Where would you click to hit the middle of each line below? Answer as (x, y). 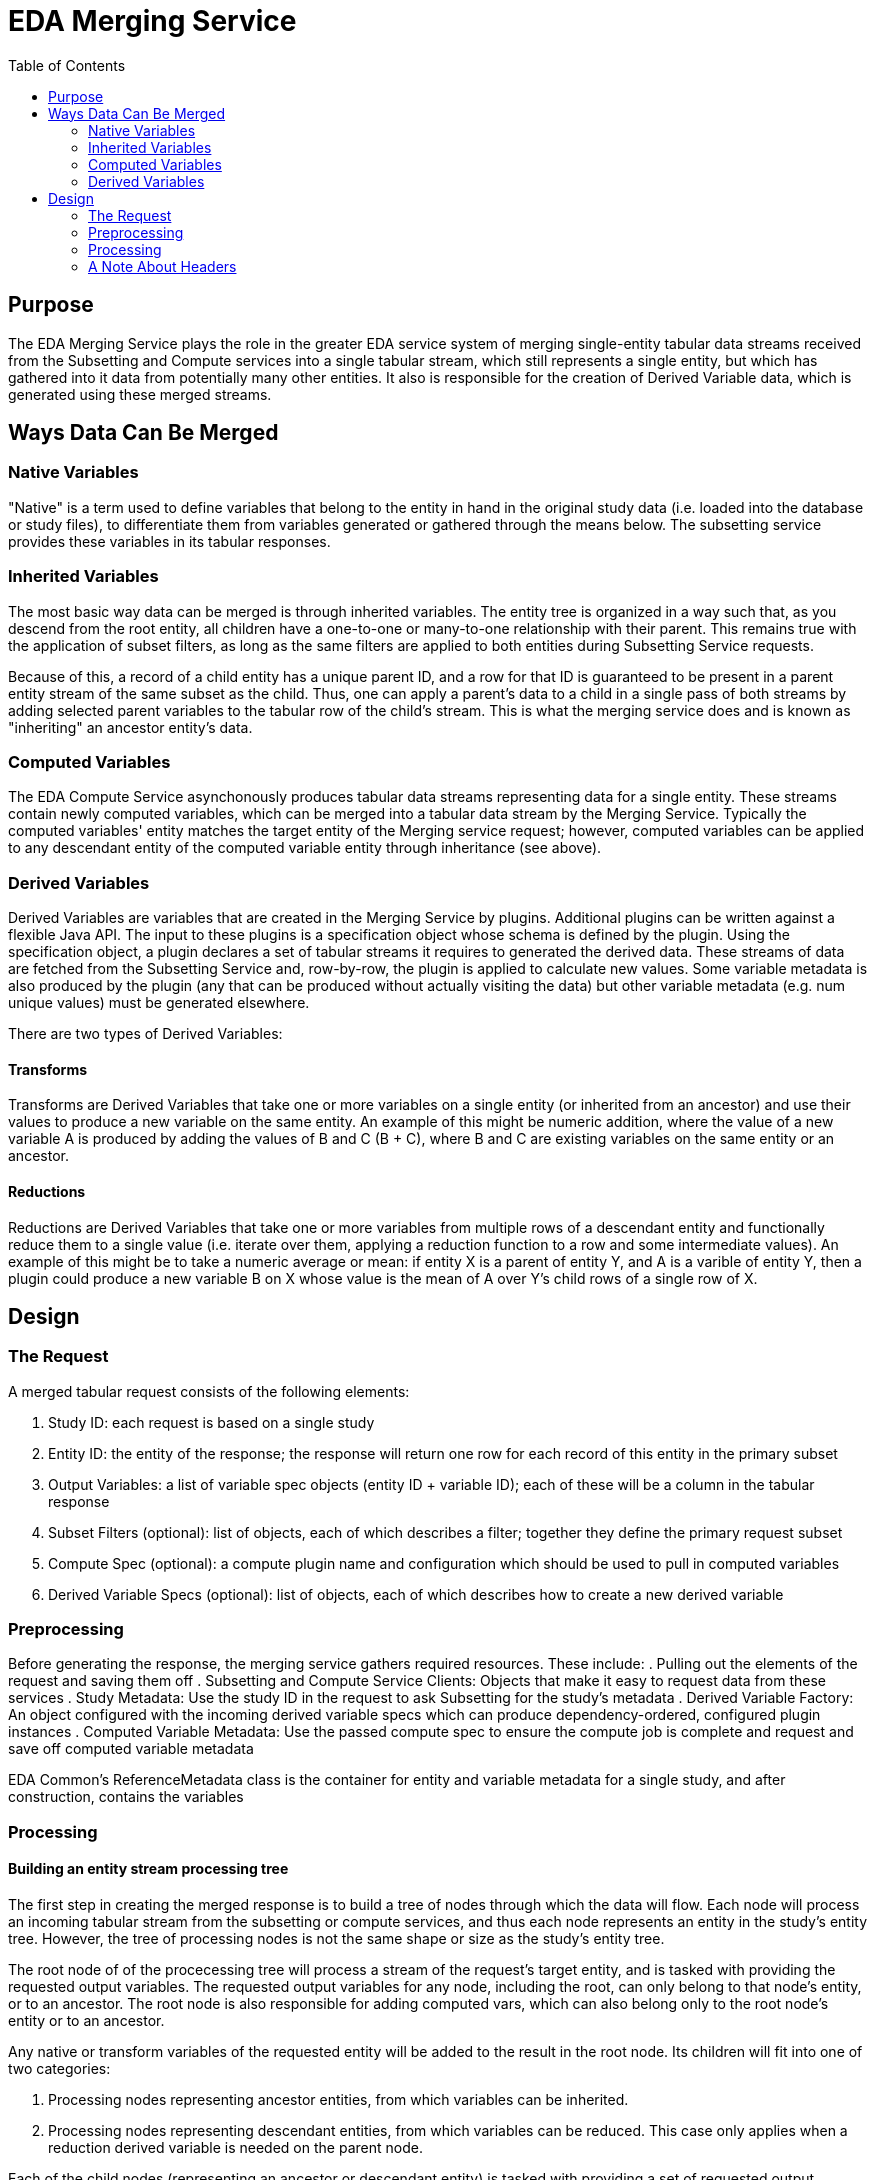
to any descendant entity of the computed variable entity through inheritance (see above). (305, 848)
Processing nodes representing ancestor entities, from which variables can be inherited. (338, 2100)
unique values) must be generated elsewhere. (159, 1003)
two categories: (59, 2069)
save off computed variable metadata (131, 1749)
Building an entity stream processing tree (148, 1869)
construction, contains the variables (126, 1797)
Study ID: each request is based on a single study (211, 1422)
